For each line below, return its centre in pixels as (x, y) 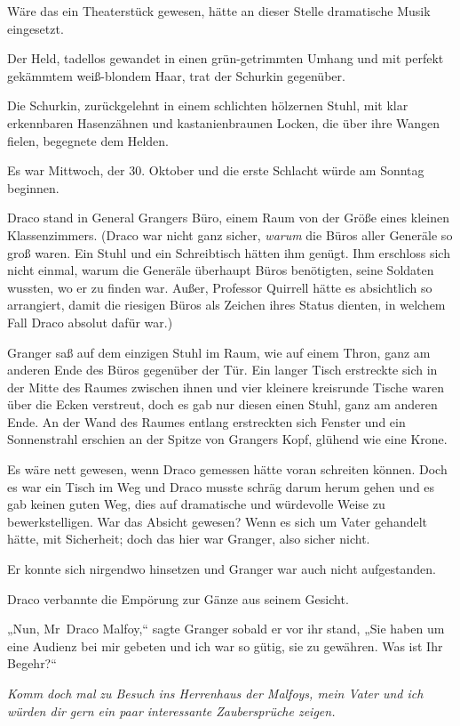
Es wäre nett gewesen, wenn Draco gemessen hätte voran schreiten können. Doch (227, 469)
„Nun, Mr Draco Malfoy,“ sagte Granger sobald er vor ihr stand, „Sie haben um (226, 629)
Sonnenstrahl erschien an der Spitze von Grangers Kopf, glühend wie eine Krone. (227, 439)
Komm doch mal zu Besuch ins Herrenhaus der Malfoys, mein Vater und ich (215, 693)
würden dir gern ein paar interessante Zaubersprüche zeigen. (171, 710)
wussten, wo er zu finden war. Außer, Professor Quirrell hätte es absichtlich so (220, 287)
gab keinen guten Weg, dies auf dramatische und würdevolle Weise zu (196, 504)
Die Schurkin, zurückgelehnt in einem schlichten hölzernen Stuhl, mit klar (208, 105)
